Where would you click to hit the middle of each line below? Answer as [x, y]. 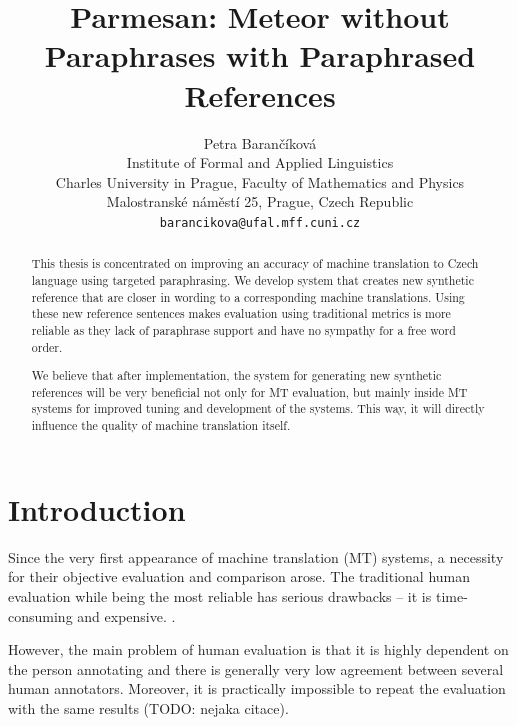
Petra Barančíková [260, 142]
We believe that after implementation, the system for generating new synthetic [236, 375]
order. [47, 346]
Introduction [97, 508]
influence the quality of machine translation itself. [161, 425]
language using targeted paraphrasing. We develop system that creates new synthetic [252, 279]
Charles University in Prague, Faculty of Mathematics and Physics [260, 181]
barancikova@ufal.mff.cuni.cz [260, 222]
